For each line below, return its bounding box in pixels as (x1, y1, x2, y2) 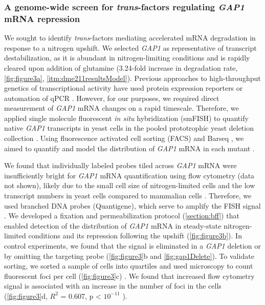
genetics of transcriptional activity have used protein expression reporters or (4, 83, 243, 93)
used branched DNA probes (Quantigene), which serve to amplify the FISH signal (4, 200, 261, 211)
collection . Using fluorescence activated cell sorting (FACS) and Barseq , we (4, 133, 244, 144)
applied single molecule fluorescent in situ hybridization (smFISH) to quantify (4, 112, 249, 123)
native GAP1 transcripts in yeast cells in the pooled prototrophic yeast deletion (4, 123, 254, 133)
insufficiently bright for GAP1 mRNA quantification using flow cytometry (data (4, 170, 255, 180)
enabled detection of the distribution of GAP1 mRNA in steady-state (4, 220, 222, 231)
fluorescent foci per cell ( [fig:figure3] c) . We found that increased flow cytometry (4, 270, 255, 281)
